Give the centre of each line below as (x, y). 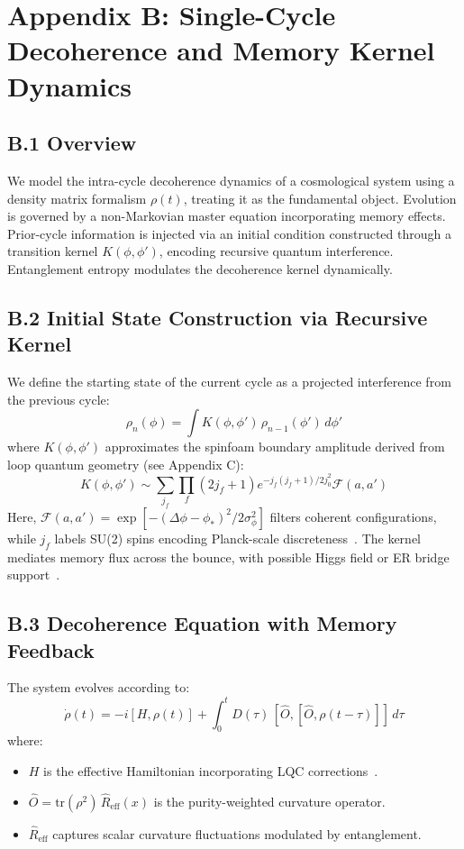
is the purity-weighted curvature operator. (269, 801)
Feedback (51, 649)
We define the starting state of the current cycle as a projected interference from (229, 382)
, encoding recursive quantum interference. (276, 251)
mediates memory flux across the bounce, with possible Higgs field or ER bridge (228, 557)
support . (34, 575)
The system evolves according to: (99, 687)
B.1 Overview (72, 143)
